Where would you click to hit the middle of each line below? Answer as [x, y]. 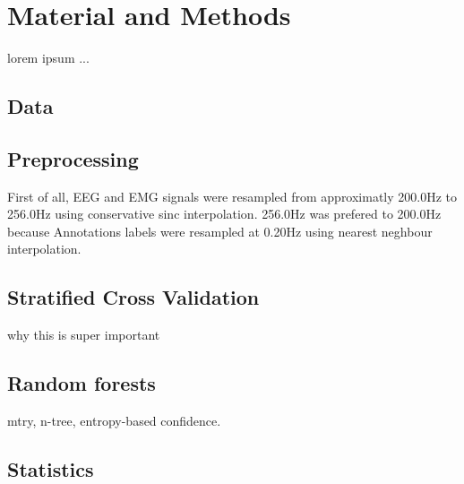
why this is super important [84, 335]
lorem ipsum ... [48, 58]
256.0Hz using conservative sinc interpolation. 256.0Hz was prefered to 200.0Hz [224, 214]
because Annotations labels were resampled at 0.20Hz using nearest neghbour [220, 231]
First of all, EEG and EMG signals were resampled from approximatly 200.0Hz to [232, 196]
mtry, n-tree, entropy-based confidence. [114, 421]
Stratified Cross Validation [133, 297]
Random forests [82, 383]
